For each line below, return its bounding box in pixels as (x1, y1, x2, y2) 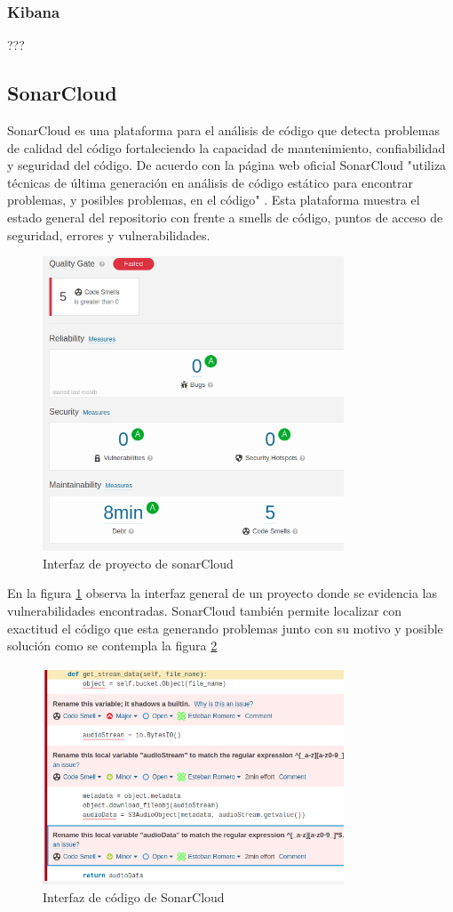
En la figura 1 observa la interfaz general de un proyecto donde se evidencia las (7, 584, 438, 602)
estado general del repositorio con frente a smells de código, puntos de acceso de (7, 207, 443, 226)
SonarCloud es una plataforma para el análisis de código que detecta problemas (7, 121, 440, 140)
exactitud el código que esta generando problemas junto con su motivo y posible (7, 618, 443, 637)
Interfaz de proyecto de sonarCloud (43, 553, 234, 572)
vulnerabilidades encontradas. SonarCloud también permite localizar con (7, 601, 402, 620)
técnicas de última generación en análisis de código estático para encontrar (7, 173, 413, 191)
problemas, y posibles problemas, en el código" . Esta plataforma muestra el (7, 190, 420, 209)
